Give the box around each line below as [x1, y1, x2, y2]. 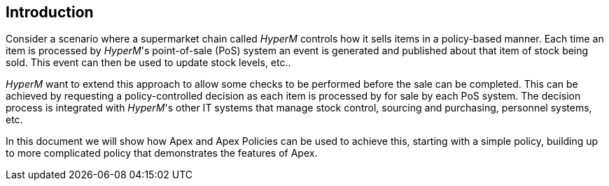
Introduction [6, 3, 94, 21]
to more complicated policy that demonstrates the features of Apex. [6, 147, 318, 160]
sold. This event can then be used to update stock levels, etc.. [6, 56, 291, 69]
